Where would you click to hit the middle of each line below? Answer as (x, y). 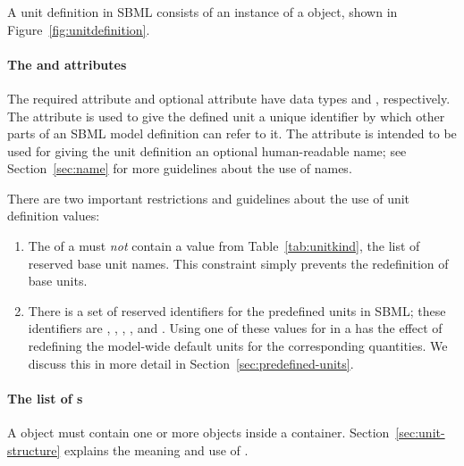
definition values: (54, 216)
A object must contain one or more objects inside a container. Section (198, 433)
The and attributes (67, 64)
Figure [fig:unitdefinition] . (79, 29)
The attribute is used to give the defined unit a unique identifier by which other (226, 116)
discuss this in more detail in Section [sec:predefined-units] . (191, 363)
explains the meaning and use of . (156, 449)
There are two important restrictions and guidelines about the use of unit (209, 198)
